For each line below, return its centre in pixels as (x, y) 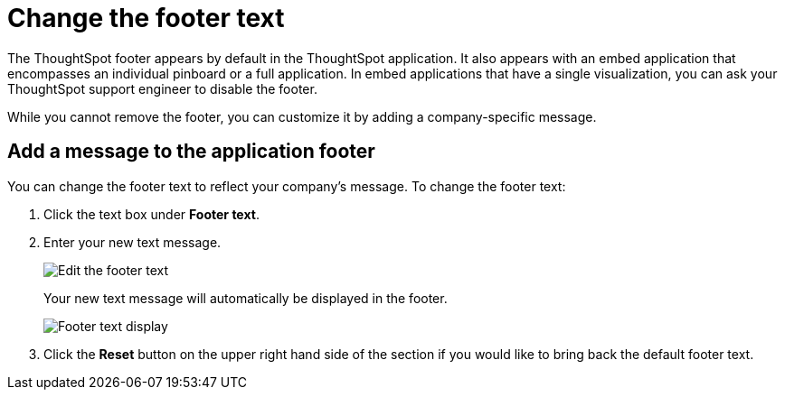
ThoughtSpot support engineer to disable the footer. (162, 88)
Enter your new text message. (132, 242)
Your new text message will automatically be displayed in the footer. (246, 298)
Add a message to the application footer (191, 152)
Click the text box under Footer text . (151, 214)
